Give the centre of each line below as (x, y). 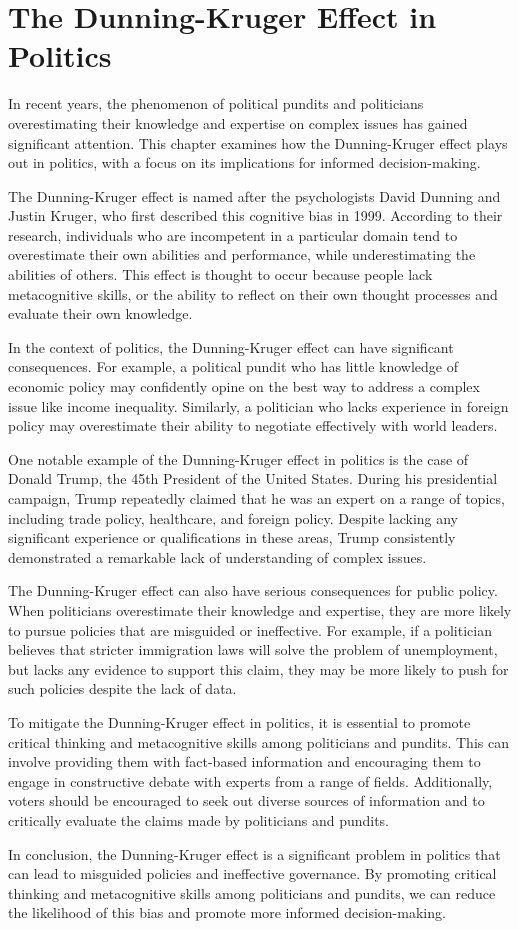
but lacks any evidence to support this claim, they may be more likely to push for (258, 668)
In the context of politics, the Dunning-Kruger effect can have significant (231, 346)
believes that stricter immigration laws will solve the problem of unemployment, (253, 649)
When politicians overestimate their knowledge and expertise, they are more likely (260, 609)
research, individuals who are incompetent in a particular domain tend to (233, 234)
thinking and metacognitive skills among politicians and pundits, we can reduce (252, 892)
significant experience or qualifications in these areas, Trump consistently (232, 537)
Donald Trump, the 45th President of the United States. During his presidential (253, 478)
